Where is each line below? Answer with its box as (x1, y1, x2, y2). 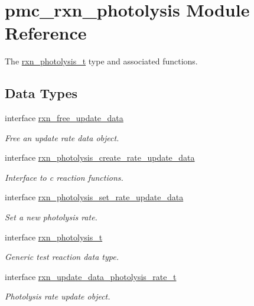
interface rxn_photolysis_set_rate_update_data (5, 191, 184, 203)
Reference (5, 21, 87, 45)
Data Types (5, 84, 77, 102)
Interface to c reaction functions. (5, 171, 123, 183)
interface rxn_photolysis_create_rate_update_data (5, 151, 195, 164)
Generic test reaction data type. (5, 250, 119, 263)
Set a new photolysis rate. (5, 211, 97, 223)
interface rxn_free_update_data (5, 112, 123, 124)
